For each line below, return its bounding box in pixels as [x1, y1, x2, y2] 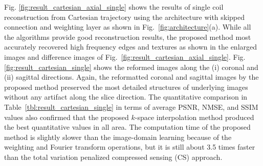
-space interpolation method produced [135, 111, 254, 122]
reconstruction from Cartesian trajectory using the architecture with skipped [4, 11, 245, 22]
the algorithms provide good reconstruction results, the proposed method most [4, 31, 251, 42]
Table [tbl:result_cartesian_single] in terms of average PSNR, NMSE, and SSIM [4, 101, 258, 112]
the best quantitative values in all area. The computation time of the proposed [4, 122, 251, 132]
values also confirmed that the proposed [4, 111, 129, 122]
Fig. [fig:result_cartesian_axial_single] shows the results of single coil [4, 2, 224, 12]
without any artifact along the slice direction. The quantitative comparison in [4, 91, 248, 102]
